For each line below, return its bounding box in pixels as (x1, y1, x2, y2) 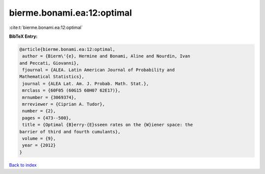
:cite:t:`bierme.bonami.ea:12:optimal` (9, 25, 83, 30)
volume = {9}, (22, 136, 56, 141)
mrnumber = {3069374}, (22, 95, 77, 100)
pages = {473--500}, (22, 115, 72, 121)
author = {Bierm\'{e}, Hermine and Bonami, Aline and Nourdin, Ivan (22, 53, 190, 59)
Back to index (9, 162, 37, 168)
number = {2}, (22, 108, 56, 114)
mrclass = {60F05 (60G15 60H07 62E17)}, (22, 88, 121, 93)
